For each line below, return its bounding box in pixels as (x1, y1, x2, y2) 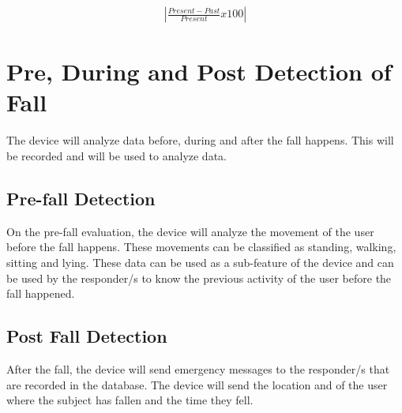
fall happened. (6, 285, 75, 302)
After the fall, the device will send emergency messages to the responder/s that (6, 360, 390, 377)
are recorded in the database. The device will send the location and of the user (6, 376, 388, 392)
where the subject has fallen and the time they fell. (6, 392, 254, 408)
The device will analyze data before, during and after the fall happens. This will (6, 132, 394, 148)
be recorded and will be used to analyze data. (6, 147, 227, 163)
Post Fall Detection (6, 324, 167, 348)
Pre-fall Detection (6, 186, 156, 210)
